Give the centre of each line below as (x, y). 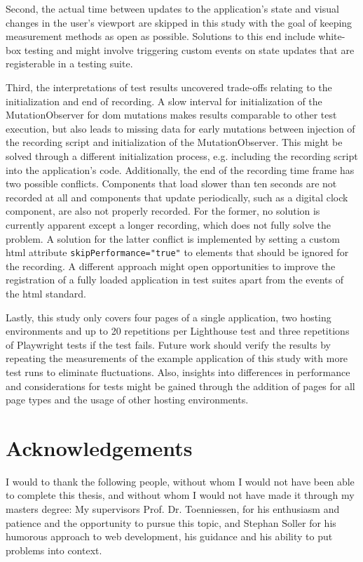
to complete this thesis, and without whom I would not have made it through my (180, 495)
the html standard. (46, 293)
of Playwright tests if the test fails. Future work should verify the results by (168, 344)
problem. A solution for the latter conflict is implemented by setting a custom (173, 238)
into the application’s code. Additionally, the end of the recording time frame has (180, 169)
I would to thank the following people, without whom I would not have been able (180, 481)
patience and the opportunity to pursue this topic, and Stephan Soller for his (171, 522)
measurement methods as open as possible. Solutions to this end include (160, 36)
